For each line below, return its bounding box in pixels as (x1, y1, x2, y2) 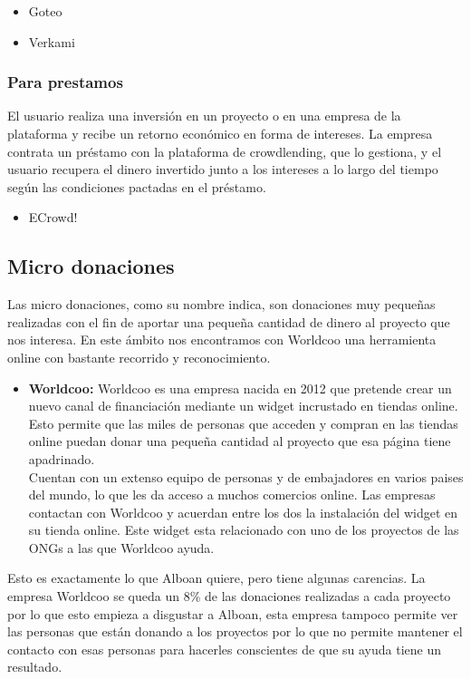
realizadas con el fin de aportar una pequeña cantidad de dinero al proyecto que (7, 312, 450, 331)
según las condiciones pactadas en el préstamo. (7, 177, 266, 196)
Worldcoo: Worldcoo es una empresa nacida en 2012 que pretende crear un (28, 378, 452, 397)
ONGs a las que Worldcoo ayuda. (28, 538, 215, 557)
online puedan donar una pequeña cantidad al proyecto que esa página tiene (28, 432, 451, 451)
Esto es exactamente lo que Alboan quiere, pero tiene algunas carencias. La (7, 568, 426, 587)
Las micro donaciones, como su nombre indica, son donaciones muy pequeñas (7, 295, 436, 314)
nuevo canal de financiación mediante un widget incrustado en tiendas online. (28, 396, 458, 415)
